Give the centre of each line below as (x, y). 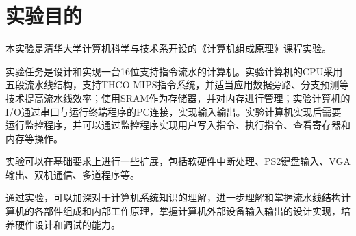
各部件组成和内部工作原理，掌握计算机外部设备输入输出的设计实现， (187, 211)
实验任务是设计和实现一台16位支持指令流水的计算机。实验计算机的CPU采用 (174, 71)
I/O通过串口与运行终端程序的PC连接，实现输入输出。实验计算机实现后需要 (174, 111)
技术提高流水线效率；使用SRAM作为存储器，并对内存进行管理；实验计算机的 (178, 97)
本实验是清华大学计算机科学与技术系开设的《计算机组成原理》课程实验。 (168, 48)
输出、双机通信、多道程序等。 (73, 174)
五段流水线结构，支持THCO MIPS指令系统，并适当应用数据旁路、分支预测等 (177, 84)
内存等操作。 (34, 138)
